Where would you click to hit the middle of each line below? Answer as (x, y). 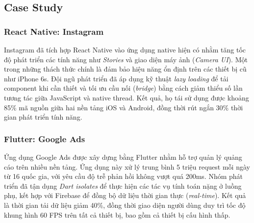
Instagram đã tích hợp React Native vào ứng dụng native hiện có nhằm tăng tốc (125, 50)
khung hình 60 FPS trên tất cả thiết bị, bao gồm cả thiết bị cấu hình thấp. (117, 214)
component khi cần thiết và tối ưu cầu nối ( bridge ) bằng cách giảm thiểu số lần (123, 88)
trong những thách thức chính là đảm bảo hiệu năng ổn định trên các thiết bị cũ (125, 69)
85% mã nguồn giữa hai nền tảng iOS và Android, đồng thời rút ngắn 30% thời (124, 107)
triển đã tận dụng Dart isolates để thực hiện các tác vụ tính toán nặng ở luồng (123, 186)
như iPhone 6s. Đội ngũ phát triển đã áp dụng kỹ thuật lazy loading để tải (116, 78)
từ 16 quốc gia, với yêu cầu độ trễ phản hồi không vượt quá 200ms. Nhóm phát (124, 176)
